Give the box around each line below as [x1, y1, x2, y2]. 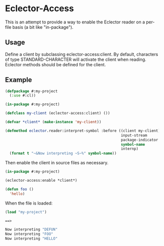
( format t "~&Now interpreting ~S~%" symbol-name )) [9, 151, 117, 156]
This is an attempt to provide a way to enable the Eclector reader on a [5, 19, 145, 25]
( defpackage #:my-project [5, 89, 58, 94]
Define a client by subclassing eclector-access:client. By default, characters [5, 51, 159, 57]
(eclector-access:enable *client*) [5, 178, 78, 183]
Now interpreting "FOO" [5, 232, 54, 237]
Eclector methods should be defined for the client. [5, 61, 106, 67]
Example [5, 76, 32, 84]
